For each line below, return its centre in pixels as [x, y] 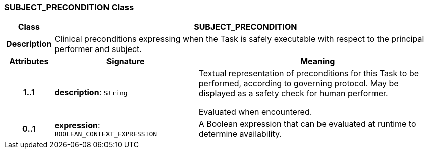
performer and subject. [98, 49]
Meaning [318, 61]
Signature [125, 61]
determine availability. [240, 134]
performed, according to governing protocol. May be [299, 84]
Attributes [29, 61]
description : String [91, 93]
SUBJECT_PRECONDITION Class [69, 7]
